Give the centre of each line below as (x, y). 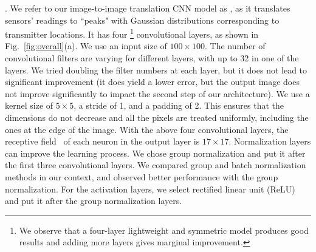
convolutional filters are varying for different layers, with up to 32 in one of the (152, 58)
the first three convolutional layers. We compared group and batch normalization (156, 165)
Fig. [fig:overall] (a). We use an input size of (86, 46)
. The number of (235, 46)
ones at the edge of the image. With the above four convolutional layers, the (147, 129)
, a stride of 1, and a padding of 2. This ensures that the (179, 105)
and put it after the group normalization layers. (94, 201)
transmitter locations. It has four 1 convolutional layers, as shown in (132, 33)
